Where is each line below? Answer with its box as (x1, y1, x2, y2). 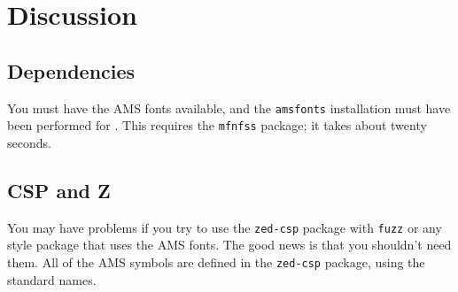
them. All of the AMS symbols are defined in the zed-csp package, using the (7, 252, 425, 271)
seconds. (7, 133, 51, 151)
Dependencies (7, 57, 136, 84)
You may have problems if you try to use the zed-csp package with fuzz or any (7, 218, 442, 236)
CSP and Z (7, 176, 111, 204)
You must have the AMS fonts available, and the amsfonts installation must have (7, 98, 451, 117)
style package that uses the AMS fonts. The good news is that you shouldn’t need (7, 235, 452, 254)
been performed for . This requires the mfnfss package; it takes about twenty (7, 116, 427, 134)
